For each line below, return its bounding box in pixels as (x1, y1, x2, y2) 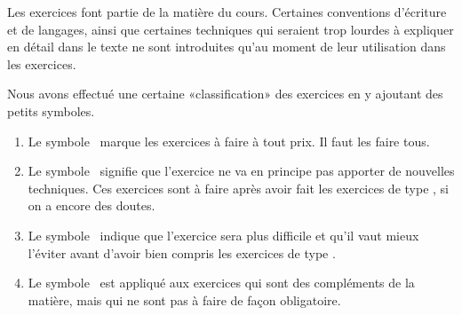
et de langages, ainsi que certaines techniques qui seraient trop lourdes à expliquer (7, 20, 454, 38)
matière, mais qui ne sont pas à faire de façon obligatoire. (28, 290, 341, 309)
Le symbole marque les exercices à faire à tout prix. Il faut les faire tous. (28, 131, 430, 150)
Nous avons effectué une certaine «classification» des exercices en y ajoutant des (7, 84, 443, 103)
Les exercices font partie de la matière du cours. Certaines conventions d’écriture (7, 3, 447, 20)
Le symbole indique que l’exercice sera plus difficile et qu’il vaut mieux (28, 225, 419, 244)
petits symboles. (7, 101, 95, 120)
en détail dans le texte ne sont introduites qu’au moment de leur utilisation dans (7, 37, 446, 56)
